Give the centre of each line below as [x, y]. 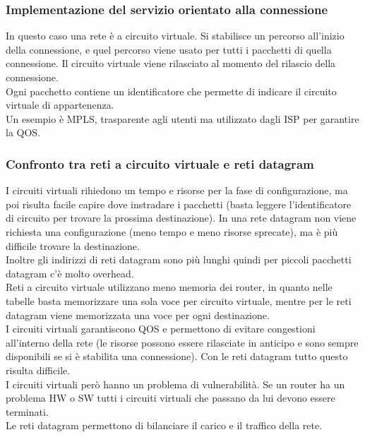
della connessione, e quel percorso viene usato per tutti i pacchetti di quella [169, 49]
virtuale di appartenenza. [60, 105]
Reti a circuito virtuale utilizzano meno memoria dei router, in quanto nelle [169, 287]
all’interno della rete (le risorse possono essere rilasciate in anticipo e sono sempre [182, 342]
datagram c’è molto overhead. [70, 273]
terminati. [27, 411]
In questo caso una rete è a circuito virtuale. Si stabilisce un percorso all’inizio [175, 36]
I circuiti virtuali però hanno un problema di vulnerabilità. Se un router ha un [175, 384]
